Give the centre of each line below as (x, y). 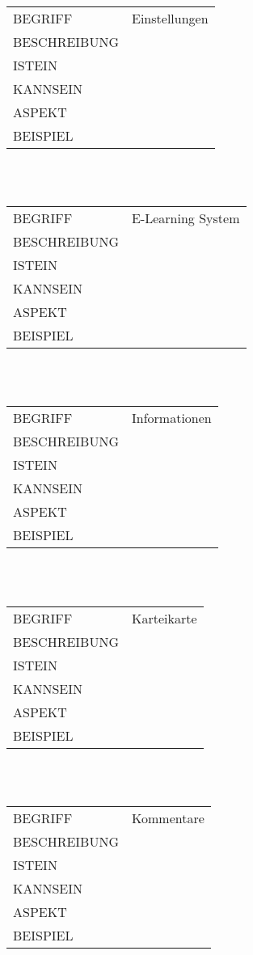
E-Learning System (186, 218)
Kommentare (168, 818)
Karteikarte (164, 618)
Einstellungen (170, 18)
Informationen (172, 418)
